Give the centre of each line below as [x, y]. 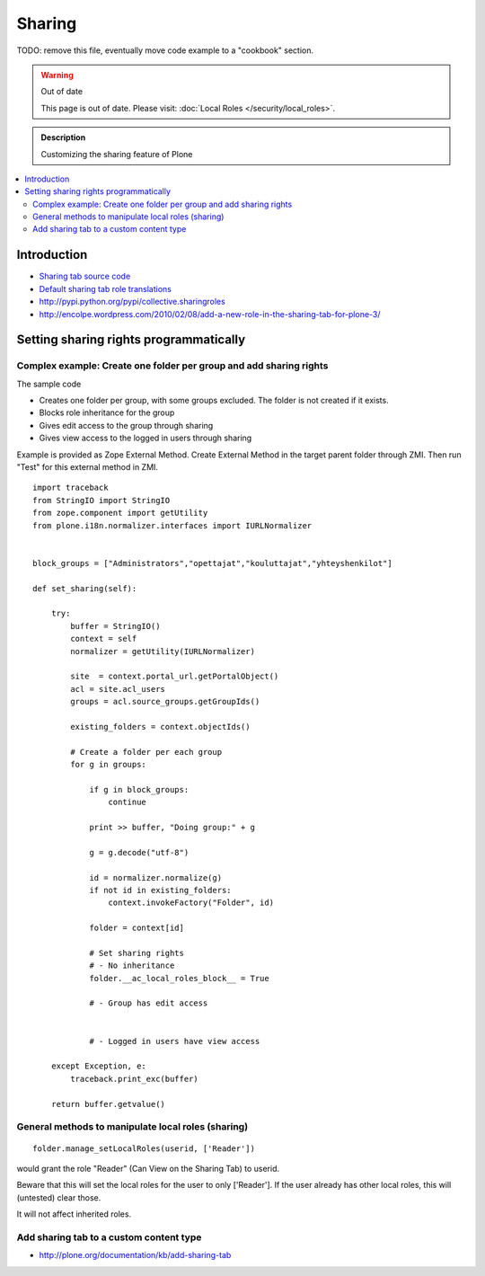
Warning [57, 75]
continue [128, 802]
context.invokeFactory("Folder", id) [191, 903]
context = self [104, 639]
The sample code [49, 384]
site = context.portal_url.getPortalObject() [175, 677]
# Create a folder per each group [146, 752]
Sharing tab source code [85, 276]
